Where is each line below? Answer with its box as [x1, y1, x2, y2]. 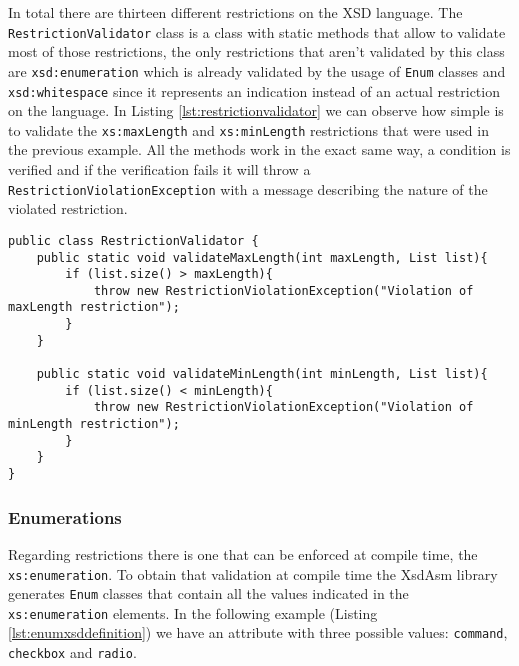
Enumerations [8, 504, 122, 529]
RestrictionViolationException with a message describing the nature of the [8, 178, 488, 199]
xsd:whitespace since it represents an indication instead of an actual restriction [8, 80, 500, 101]
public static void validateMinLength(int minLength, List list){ [36, 367, 488, 382]
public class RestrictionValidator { [8, 233, 259, 248]
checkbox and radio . [8, 642, 137, 663]
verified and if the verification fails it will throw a [8, 159, 311, 179]
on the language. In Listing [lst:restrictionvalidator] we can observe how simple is [8, 100, 504, 121]
